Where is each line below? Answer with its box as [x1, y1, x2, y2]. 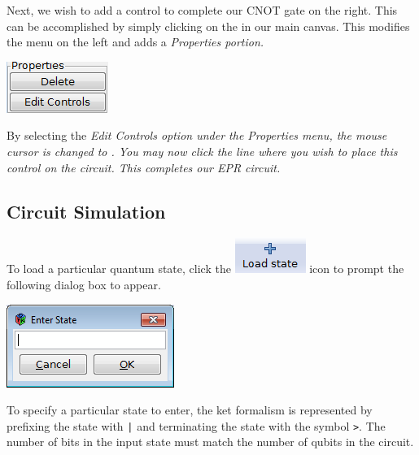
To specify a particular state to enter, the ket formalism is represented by [7, 401, 373, 418]
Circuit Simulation [7, 198, 166, 223]
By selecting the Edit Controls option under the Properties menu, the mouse [7, 127, 387, 144]
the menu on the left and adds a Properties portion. [7, 33, 264, 50]
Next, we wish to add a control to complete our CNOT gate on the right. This [7, 2, 398, 18]
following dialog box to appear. [7, 275, 161, 292]
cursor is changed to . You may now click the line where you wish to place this [7, 142, 398, 159]
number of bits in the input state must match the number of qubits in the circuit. [7, 433, 414, 450]
